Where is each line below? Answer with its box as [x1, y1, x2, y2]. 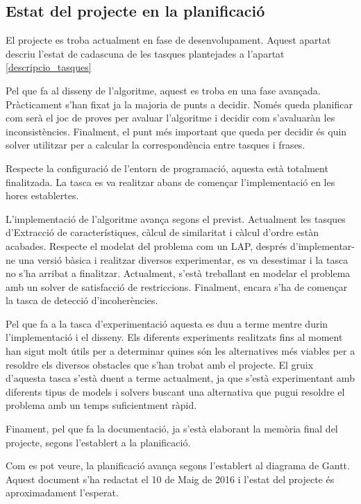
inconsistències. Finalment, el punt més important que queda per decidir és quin [6, 124, 347, 138]
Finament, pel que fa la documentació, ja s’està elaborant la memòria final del [6, 421, 338, 436]
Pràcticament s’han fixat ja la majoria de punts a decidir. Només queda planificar [6, 96, 353, 111]
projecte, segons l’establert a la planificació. [6, 435, 191, 449]
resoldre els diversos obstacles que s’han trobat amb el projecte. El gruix [6, 357, 314, 371]
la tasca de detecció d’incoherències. [6, 293, 158, 308]
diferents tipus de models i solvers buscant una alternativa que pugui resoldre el [6, 384, 345, 398]
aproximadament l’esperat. [6, 485, 119, 500]
